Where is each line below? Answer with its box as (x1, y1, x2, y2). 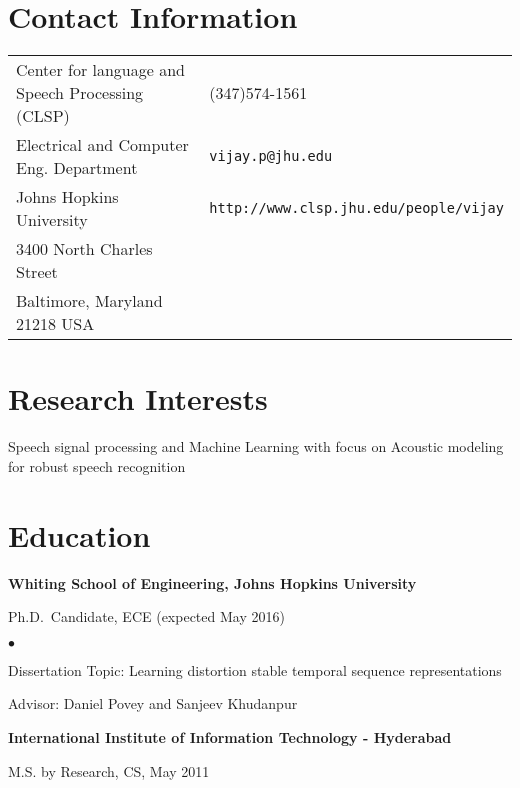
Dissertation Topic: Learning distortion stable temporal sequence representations (8, 659, 502, 680)
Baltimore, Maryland (16, 289, 163, 313)
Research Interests (8, 378, 268, 419)
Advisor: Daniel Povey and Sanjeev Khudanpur (8, 693, 298, 714)
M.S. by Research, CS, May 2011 (8, 760, 210, 781)
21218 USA (16, 312, 95, 336)
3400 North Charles (16, 237, 153, 261)
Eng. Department (16, 156, 138, 180)
